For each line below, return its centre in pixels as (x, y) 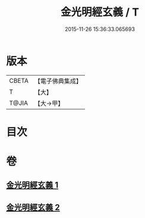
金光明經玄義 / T (100, 12)
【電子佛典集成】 (58, 81)
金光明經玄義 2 (33, 207)
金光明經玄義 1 (32, 185)
